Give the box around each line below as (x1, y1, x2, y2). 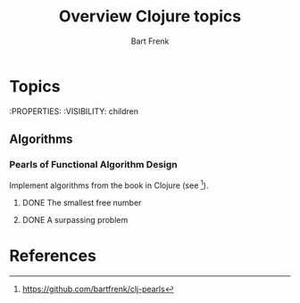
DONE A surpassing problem (21, 215, 129, 225)
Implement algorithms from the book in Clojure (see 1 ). (9, 178, 209, 191)
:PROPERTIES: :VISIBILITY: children (9, 105, 139, 117)
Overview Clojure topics (58, 6, 242, 27)
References (9, 246, 96, 266)
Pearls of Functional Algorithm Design (9, 159, 179, 170)
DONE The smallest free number (21, 198, 142, 209)
